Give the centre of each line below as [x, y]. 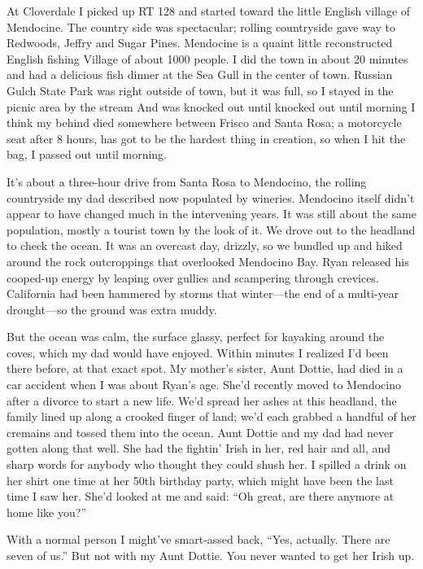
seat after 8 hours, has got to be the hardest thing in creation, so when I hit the [206, 138]
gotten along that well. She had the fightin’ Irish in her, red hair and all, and [199, 448]
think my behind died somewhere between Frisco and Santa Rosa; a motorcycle [204, 123]
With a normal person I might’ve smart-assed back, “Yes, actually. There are [198, 539]
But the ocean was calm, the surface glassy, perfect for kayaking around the [196, 337]
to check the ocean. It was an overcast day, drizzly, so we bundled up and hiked [205, 245]
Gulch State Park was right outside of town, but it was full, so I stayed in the [200, 90]
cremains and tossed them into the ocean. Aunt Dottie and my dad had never [200, 432]
